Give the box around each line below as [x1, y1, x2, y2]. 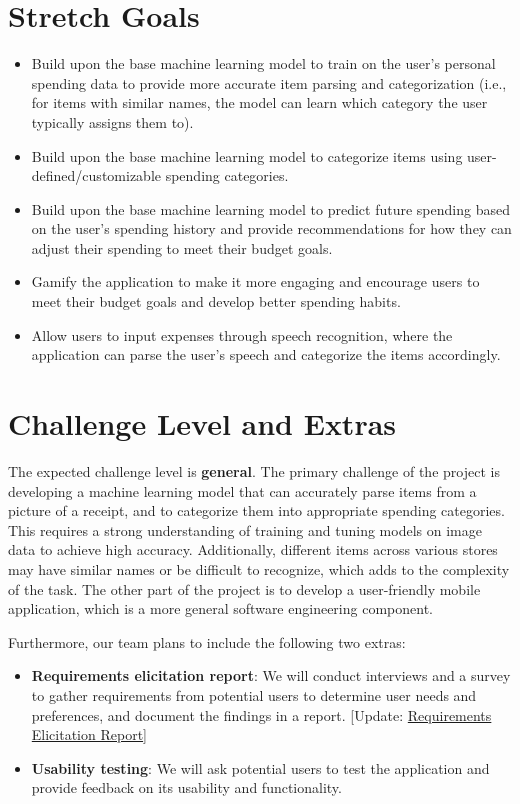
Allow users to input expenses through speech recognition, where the [31, 324, 453, 345]
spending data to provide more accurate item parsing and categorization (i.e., [31, 72, 507, 93]
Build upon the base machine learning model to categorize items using [31, 145, 463, 166]
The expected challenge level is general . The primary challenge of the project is [8, 460, 500, 481]
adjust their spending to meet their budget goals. [31, 237, 333, 258]
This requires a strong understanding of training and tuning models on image [8, 519, 482, 540]
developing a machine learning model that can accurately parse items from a [8, 480, 477, 501]
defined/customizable [31, 165, 161, 186]
